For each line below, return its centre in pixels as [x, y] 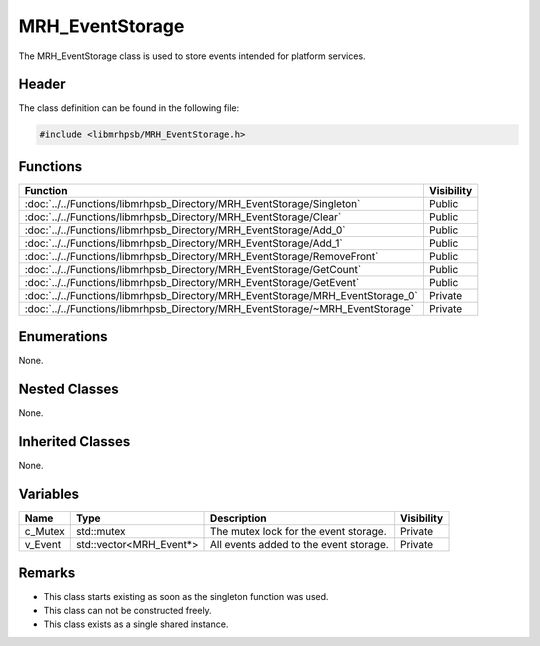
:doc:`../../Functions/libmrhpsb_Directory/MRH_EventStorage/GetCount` [193, 269]
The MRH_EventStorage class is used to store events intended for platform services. [192, 56]
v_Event [43, 545]
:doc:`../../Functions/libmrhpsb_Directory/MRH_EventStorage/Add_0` [185, 230]
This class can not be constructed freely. [127, 611]
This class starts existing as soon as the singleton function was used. [186, 596]
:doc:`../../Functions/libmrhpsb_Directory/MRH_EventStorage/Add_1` [184, 243]
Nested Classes [68, 389]
